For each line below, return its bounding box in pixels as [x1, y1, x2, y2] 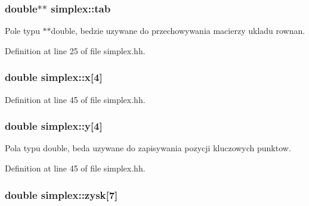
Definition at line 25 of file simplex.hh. [5, 44, 146, 57]
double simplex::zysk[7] [5, 187, 118, 202]
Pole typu [5, 24, 40, 37]
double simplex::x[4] [5, 70, 103, 85]
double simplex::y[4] [5, 118, 103, 133]
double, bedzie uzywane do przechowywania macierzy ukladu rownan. [51, 24, 305, 37]
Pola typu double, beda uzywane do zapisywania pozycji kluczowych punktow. [5, 142, 291, 154]
